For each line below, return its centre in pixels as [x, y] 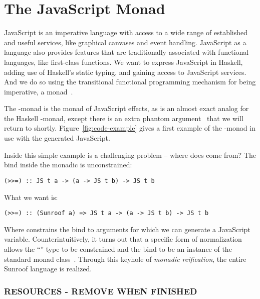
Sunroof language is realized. [48, 269]
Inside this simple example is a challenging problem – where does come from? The [130, 155]
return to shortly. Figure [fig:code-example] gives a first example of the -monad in [130, 128]
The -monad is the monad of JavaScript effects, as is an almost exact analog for [126, 108]
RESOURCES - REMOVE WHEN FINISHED [101, 291]
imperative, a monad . [39, 91]
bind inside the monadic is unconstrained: [68, 165]
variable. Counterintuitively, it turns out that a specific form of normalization [123, 239]
